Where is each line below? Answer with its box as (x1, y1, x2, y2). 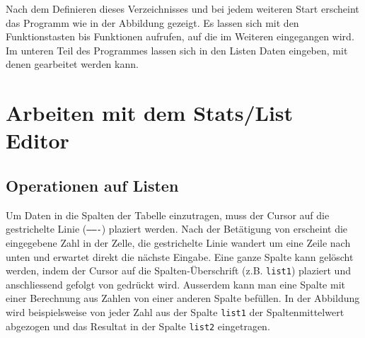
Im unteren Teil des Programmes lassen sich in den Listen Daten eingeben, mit (6, 42, 348, 57)
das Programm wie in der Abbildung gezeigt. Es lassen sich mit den (6, 15, 299, 30)
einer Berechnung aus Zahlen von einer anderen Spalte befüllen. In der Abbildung (6, 291, 360, 305)
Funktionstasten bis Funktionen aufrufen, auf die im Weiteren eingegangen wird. (6, 29, 354, 44)
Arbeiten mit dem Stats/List (6, 98, 294, 127)
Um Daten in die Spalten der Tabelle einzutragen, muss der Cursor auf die (6, 207, 330, 222)
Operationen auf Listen (6, 174, 179, 196)
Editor (6, 126, 69, 155)
